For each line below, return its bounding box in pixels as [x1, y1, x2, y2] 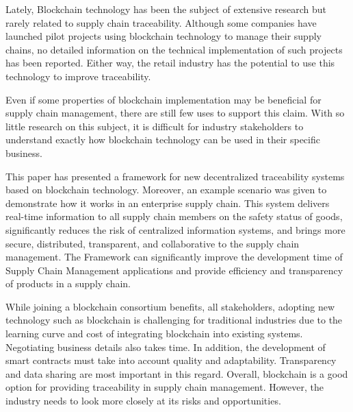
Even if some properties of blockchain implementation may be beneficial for [5, 92, 322, 106]
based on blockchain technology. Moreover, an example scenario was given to [5, 182, 327, 197]
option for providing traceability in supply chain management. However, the [5, 380, 324, 394]
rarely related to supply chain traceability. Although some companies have [5, 15, 317, 29]
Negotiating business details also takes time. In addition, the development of [5, 339, 326, 354]
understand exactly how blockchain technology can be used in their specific [5, 132, 320, 147]
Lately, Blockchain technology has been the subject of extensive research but [5, 2, 326, 16]
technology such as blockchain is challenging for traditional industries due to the [5, 313, 343, 327]
